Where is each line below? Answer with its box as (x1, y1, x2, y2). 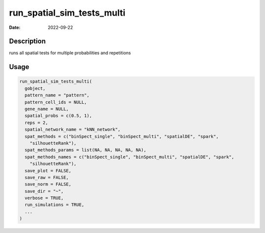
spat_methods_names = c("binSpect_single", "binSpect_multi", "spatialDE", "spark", (25, 154, 235, 160)
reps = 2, (25, 120, 49, 125)
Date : (9, 24, 21, 30)
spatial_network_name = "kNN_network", (25, 127, 121, 132)
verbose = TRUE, (25, 195, 64, 201)
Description (9, 37, 46, 46)
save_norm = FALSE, (25, 182, 72, 187)
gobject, (25, 86, 46, 91)
